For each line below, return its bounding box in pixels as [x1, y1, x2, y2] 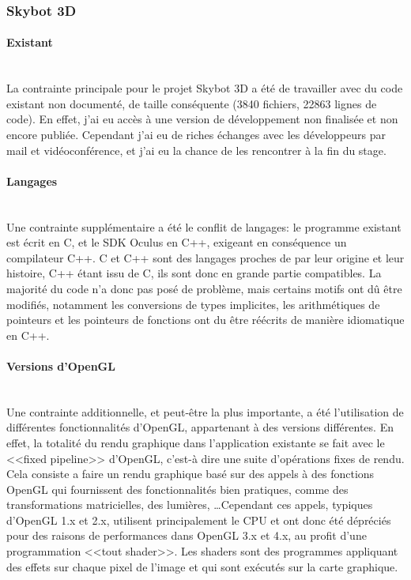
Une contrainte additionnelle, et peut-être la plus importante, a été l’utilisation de [6, 403, 404, 420]
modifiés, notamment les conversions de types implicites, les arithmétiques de [6, 296, 380, 312]
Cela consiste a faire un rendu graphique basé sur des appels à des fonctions [6, 465, 375, 482]
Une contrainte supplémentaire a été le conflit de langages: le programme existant [6, 218, 402, 235]
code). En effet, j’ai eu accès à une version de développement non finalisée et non [6, 111, 398, 127]
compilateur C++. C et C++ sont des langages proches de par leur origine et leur [6, 249, 405, 266]
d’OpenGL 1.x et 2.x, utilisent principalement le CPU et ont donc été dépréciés [6, 511, 391, 528]
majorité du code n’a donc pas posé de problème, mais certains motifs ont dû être [6, 280, 402, 296]
